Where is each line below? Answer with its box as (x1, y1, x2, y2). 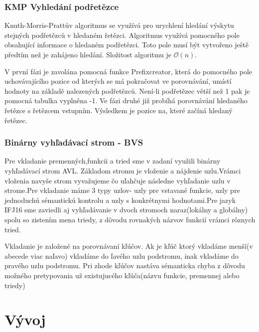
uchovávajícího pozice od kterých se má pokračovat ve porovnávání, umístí (4, 76, 232, 86)
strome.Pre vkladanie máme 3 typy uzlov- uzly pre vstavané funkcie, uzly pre (4, 185, 240, 195)
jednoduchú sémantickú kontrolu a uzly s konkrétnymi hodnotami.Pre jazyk (4, 194, 236, 205)
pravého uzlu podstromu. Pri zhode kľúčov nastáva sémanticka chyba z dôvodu (4, 260, 245, 271)
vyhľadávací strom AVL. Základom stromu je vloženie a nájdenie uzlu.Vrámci (4, 165, 241, 175)
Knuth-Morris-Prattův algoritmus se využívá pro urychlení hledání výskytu (4, 20, 234, 30)
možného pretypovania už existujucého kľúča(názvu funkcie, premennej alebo (4, 270, 240, 280)
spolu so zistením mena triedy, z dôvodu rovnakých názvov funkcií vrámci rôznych (4, 214, 256, 224)
